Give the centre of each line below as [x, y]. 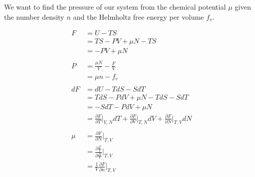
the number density [34, 16]
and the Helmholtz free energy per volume [138, 16]
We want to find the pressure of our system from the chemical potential [115, 7]
